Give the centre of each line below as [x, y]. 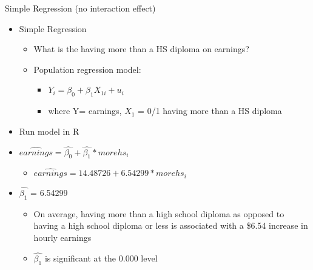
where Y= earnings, [85, 111]
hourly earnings [62, 238]
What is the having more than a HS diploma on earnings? [141, 49]
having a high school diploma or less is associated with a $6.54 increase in [171, 225]
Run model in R [49, 131]
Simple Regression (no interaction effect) [80, 8]
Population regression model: [87, 69]
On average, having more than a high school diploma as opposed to [159, 213]
